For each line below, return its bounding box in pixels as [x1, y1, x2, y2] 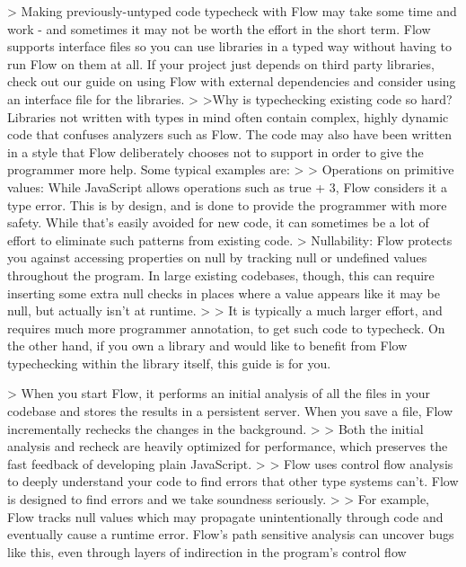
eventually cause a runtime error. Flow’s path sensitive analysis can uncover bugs [7, 525, 454, 544]
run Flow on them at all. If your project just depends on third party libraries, [7, 54, 435, 73]
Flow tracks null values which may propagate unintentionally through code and [7, 507, 444, 526]
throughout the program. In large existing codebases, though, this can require [7, 265, 435, 284]
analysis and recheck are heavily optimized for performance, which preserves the [7, 437, 448, 456]
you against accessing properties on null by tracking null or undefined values [7, 248, 427, 267]
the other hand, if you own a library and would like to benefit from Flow [7, 336, 408, 355]
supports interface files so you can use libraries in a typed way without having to [7, 37, 452, 56]
